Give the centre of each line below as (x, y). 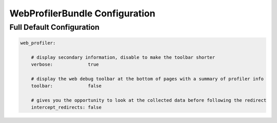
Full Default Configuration (54, 27)
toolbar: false (66, 86)
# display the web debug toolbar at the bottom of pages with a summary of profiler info (147, 79)
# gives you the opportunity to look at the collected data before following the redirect (149, 100)
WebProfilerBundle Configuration (83, 13)
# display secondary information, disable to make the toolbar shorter (123, 57)
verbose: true (65, 64)
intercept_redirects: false (66, 107)
